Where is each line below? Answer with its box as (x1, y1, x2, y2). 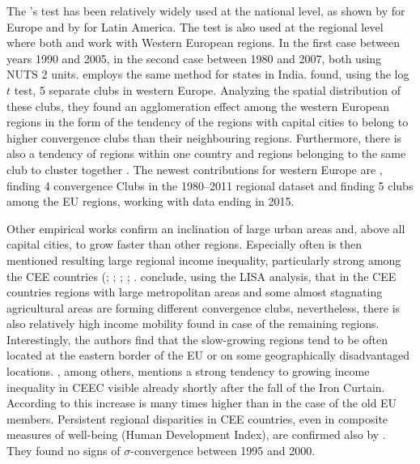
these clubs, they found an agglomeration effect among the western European (6, 97, 390, 114)
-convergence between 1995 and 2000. (130, 442, 316, 459)
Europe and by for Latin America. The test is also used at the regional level (6, 18, 384, 35)
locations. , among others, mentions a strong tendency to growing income (6, 363, 370, 380)
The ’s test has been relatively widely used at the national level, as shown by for (6, 2, 405, 19)
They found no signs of (6, 442, 121, 459)
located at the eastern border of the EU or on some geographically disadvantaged (6, 347, 410, 364)
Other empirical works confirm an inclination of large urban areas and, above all (6, 219, 405, 236)
